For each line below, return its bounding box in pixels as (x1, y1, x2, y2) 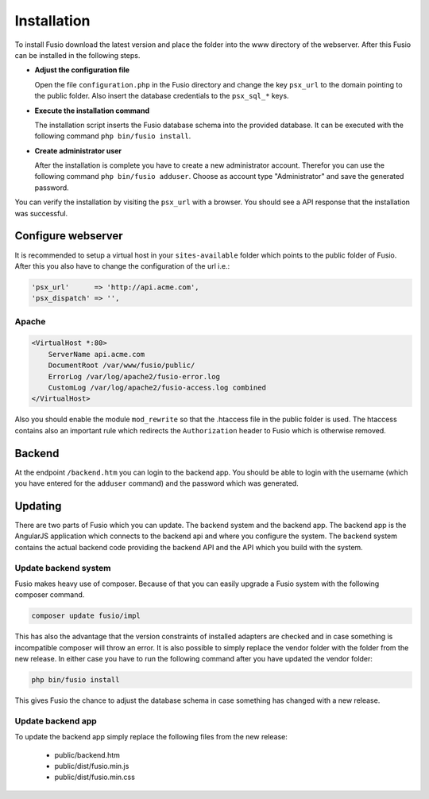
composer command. (14, 590, 85, 599)
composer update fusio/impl (31, 611, 141, 620)
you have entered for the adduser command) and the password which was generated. (14, 479, 300, 488)
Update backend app (14, 716, 97, 727)
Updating (14, 499, 62, 513)
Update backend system (14, 562, 111, 573)
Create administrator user (34, 145, 122, 155)
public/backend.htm (54, 750, 121, 759)
